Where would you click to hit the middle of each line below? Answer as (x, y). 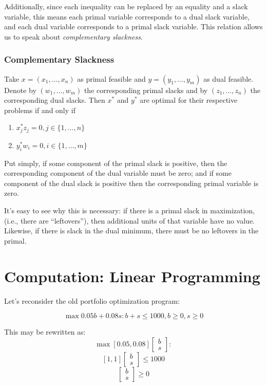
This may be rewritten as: (45, 332)
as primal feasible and (111, 78)
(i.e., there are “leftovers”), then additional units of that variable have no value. (129, 220)
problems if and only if (40, 110)
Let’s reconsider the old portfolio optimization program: (92, 300)
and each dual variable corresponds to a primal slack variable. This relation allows (133, 26)
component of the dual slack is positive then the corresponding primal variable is (131, 183)
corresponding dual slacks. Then (55, 100)
